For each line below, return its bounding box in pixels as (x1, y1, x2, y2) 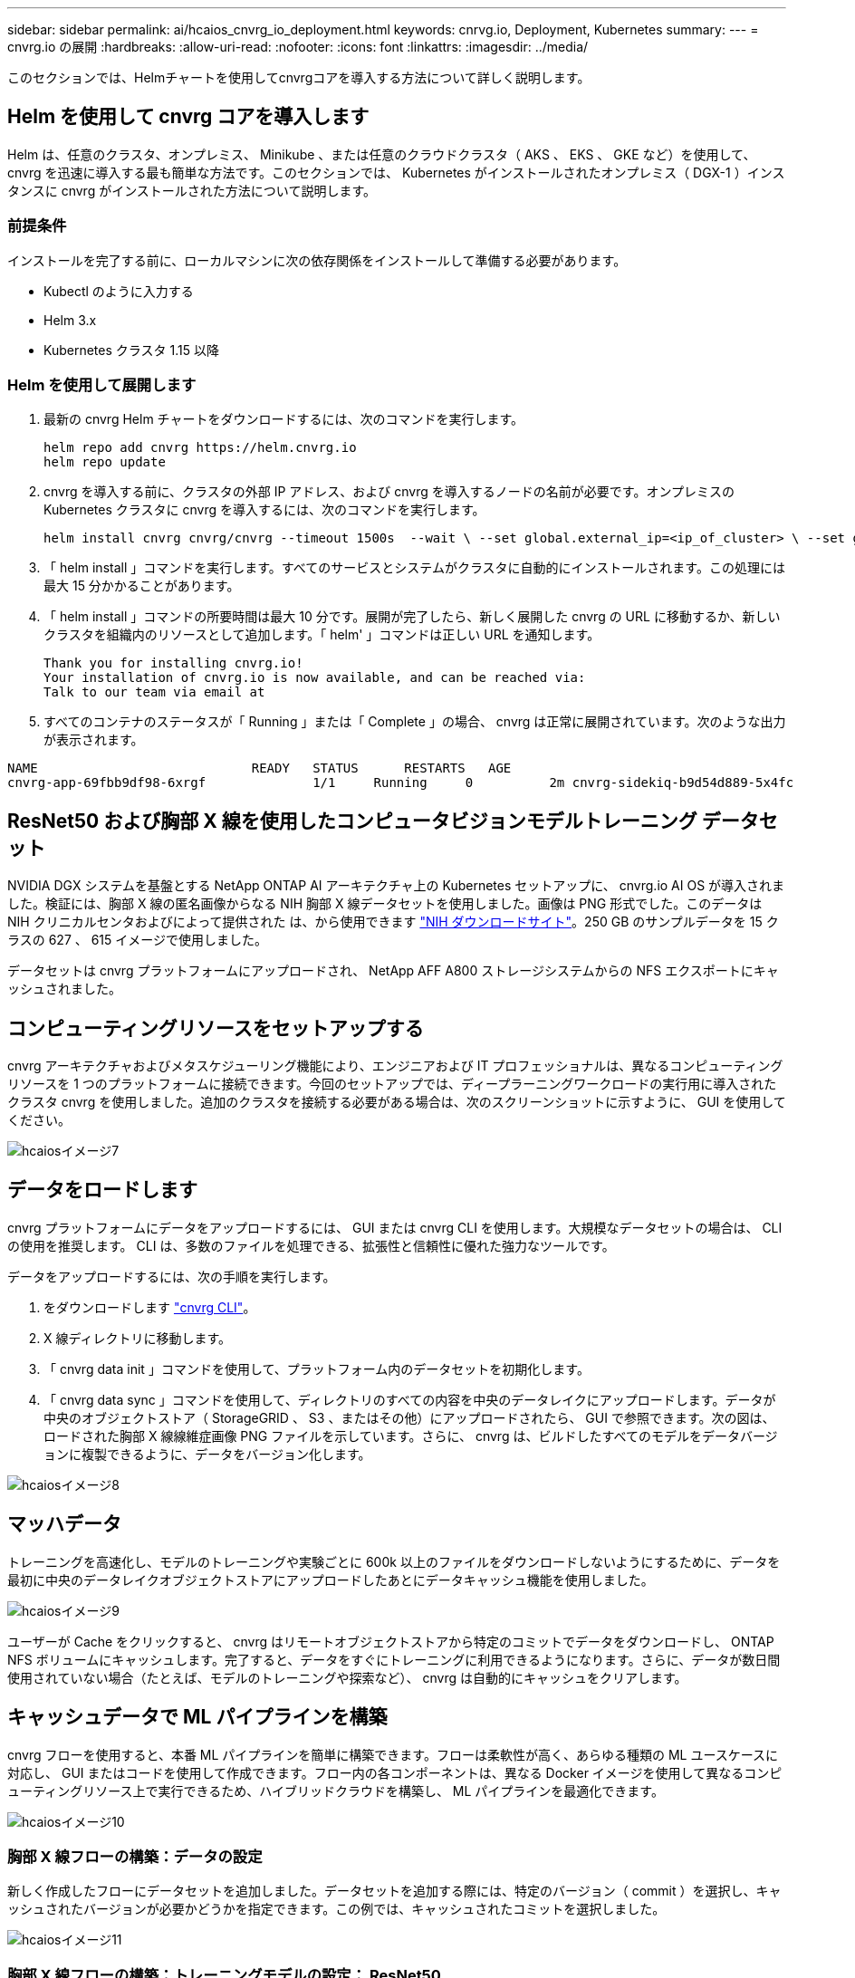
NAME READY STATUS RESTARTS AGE (7, 761, 512, 776)
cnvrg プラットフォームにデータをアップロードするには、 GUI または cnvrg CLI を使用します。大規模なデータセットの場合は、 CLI (7, 1219, 783, 1235)
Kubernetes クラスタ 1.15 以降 (43, 341, 219, 358)
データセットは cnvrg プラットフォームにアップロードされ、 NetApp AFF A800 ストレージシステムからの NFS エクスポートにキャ (7, 963, 779, 979)
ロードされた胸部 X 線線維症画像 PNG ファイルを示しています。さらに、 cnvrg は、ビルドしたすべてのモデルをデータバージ (43, 1427, 778, 1444)
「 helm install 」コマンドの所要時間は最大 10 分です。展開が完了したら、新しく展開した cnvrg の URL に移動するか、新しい (43, 609, 781, 625)
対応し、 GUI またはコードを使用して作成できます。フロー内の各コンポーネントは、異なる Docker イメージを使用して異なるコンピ (7, 1764, 783, 1781)
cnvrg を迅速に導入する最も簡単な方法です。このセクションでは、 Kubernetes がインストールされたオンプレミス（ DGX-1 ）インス (7, 164, 785, 180)
